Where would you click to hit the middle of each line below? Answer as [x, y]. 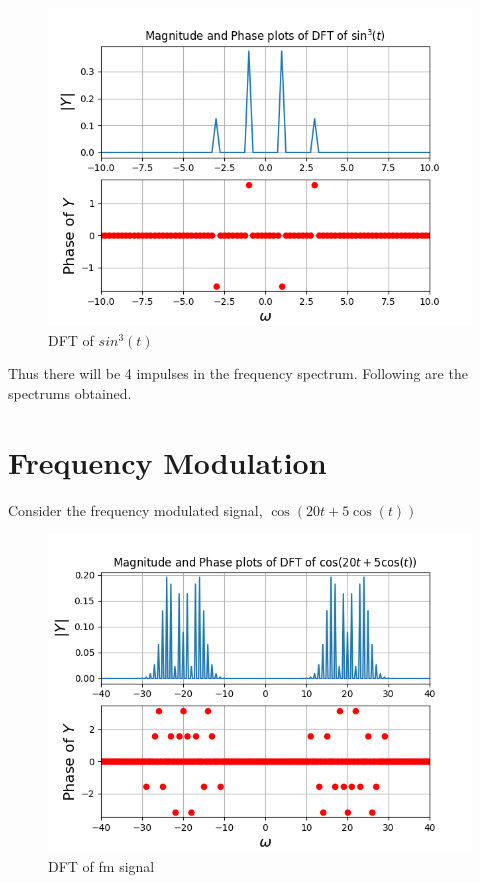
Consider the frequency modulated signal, [135, 509]
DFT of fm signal [101, 865]
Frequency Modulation [167, 461]
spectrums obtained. [70, 392]
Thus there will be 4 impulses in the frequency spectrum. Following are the [238, 373]
